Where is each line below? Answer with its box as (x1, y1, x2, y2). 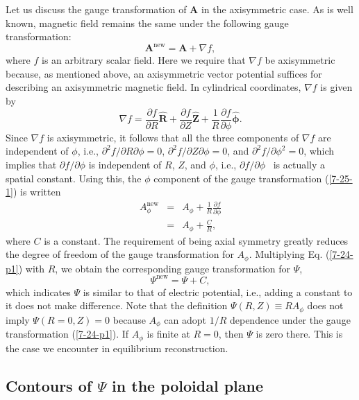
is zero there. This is (256, 327, 343, 341)
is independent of (88, 157, 162, 171)
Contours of (6, 374, 92, 396)
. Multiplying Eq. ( (249, 247, 330, 261)
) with (18, 261, 45, 275)
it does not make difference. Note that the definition (6, 298, 228, 313)
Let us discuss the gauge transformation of (6, 2, 187, 16)
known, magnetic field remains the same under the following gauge (6, 15, 289, 30)
